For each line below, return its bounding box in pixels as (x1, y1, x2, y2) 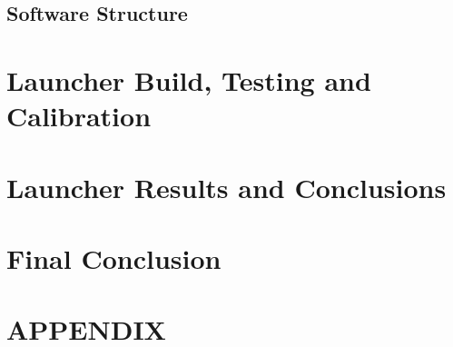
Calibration (6, 97, 152, 134)
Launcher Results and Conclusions (6, 168, 447, 205)
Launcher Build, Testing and (6, 61, 371, 98)
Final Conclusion (6, 239, 222, 276)
